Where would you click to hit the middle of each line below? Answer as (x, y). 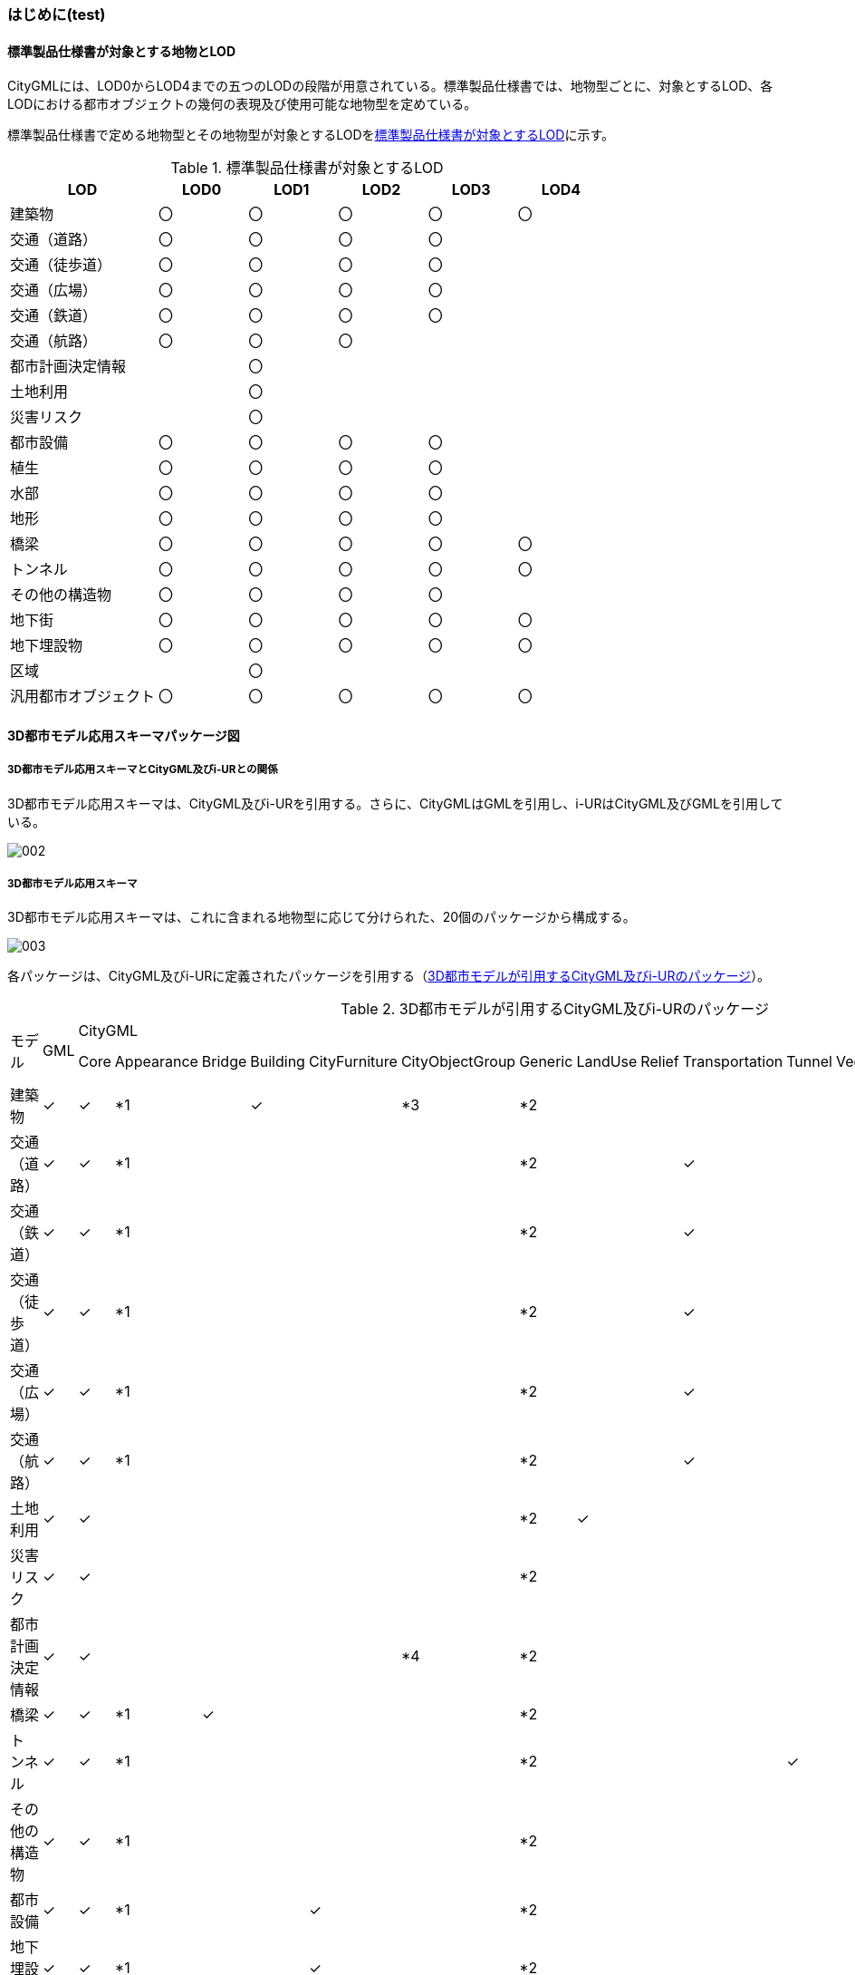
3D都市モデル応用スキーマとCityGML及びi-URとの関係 (143, 770)
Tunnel (809, 1062)
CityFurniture (353, 1062)
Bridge (224, 1062)
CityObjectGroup (458, 1062)
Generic (546, 1062)
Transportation (733, 1062)
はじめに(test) (57, 15)
